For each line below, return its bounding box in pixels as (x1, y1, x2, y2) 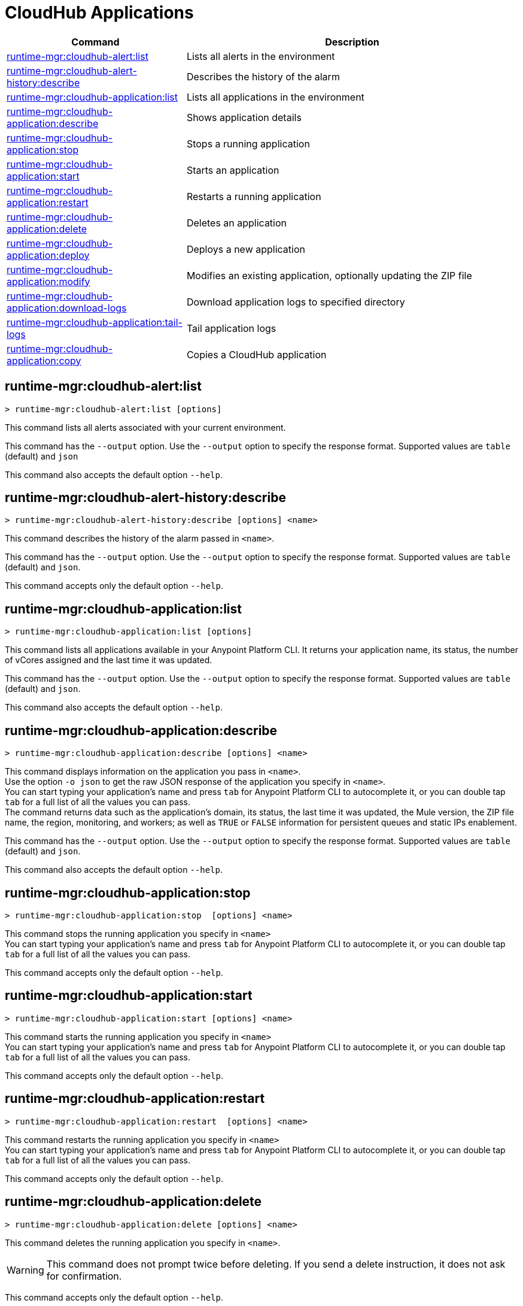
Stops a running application (186, 137, 310, 150)
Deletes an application (186, 216, 287, 229)
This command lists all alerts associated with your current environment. (5, 422, 286, 433)
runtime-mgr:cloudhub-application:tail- (7, 316, 183, 328)
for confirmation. (46, 1269, 122, 1282)
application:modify (7, 275, 90, 288)
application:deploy (7, 249, 90, 261)
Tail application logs (186, 322, 276, 334)
